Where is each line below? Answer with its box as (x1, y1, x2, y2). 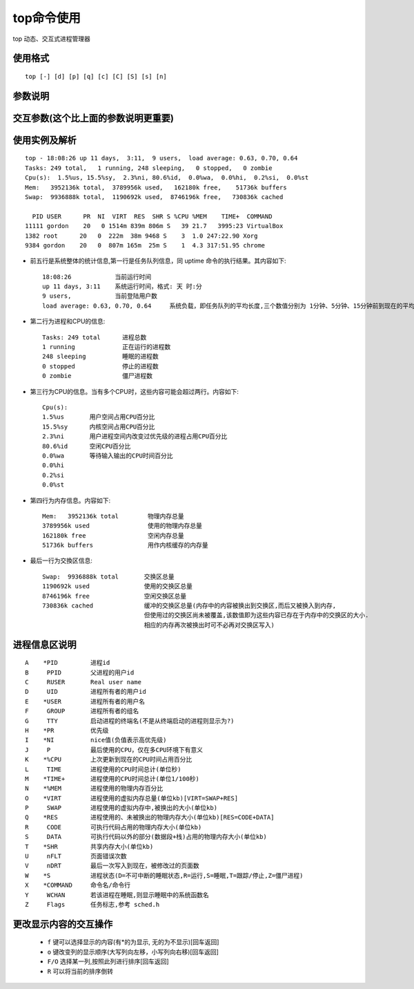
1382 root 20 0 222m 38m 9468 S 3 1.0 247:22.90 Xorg (25, 232, 258, 240)
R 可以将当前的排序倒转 (47, 967, 114, 975)
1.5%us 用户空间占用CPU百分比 (42, 413, 155, 421)
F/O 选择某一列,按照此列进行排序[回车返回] (47, 957, 169, 966)
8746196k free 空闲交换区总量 (42, 592, 187, 600)
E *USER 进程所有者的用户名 (25, 697, 145, 705)
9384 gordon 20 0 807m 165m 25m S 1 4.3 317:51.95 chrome (25, 241, 266, 249)
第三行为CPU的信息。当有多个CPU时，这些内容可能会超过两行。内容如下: (30, 387, 239, 395)
